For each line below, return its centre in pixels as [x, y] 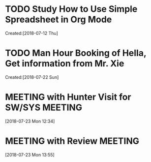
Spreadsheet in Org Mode [59, 19]
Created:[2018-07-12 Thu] [31, 33]
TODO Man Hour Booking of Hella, [76, 53]
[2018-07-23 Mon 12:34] [30, 121]
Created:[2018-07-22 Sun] [32, 77]
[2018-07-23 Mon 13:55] [30, 155]
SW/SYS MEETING [44, 108]
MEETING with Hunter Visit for [68, 97]
